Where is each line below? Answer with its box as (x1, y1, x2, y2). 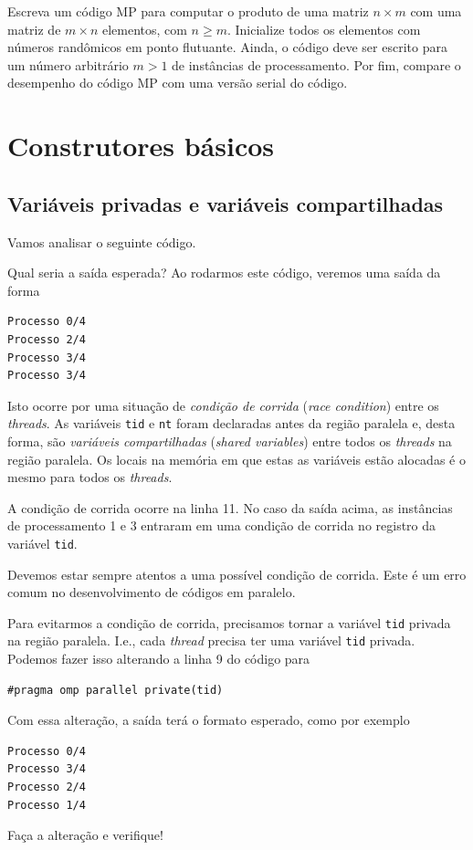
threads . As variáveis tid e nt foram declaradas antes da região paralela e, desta (7, 414, 456, 433)
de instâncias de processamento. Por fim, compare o (172, 55, 461, 74)
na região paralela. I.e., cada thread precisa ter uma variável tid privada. (7, 631, 415, 650)
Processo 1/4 (7, 798, 86, 812)
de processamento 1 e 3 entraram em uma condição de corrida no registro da (7, 516, 436, 535)
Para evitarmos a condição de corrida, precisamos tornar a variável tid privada (7, 613, 451, 632)
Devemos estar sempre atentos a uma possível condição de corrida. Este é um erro (7, 564, 467, 583)
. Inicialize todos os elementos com (226, 19, 421, 38)
